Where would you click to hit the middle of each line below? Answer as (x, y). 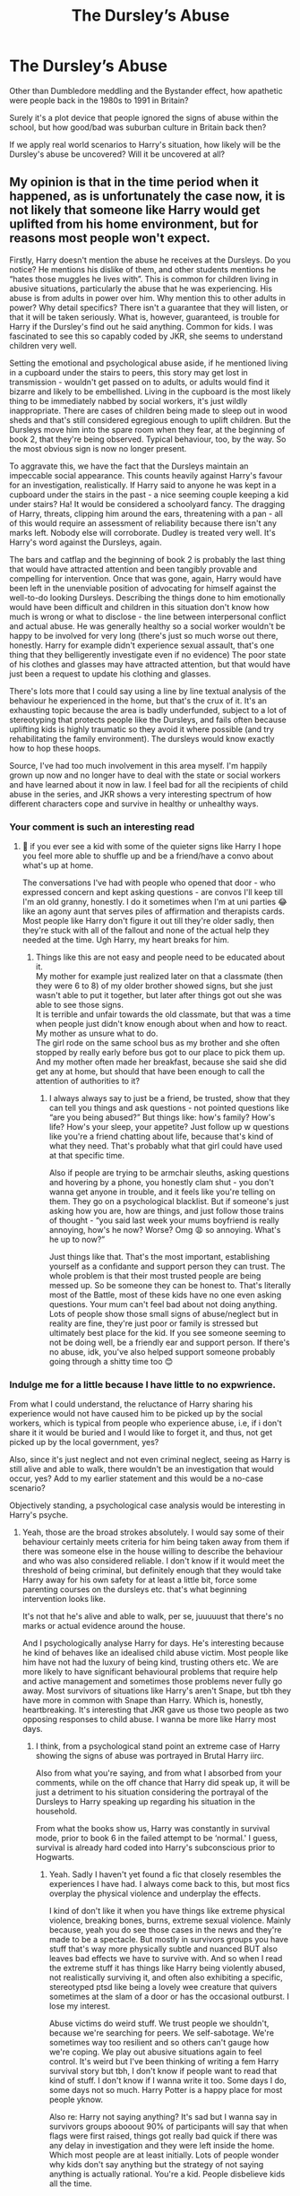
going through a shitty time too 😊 (111, 1362)
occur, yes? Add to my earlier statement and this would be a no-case (137, 1478)
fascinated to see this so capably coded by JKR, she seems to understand (146, 336)
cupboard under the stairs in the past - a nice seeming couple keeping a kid (149, 495)
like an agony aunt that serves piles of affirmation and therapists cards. (153, 911)
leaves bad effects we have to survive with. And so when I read (166, 1959)
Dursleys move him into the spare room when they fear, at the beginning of (147, 429)
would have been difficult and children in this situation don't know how (140, 607)
